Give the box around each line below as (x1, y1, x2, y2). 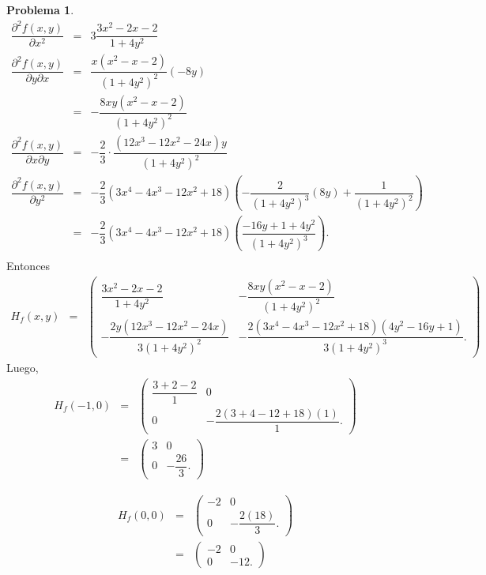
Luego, (6, 359, 39, 375)
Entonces (6, 257, 51, 274)
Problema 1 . (6, 2, 74, 17)
